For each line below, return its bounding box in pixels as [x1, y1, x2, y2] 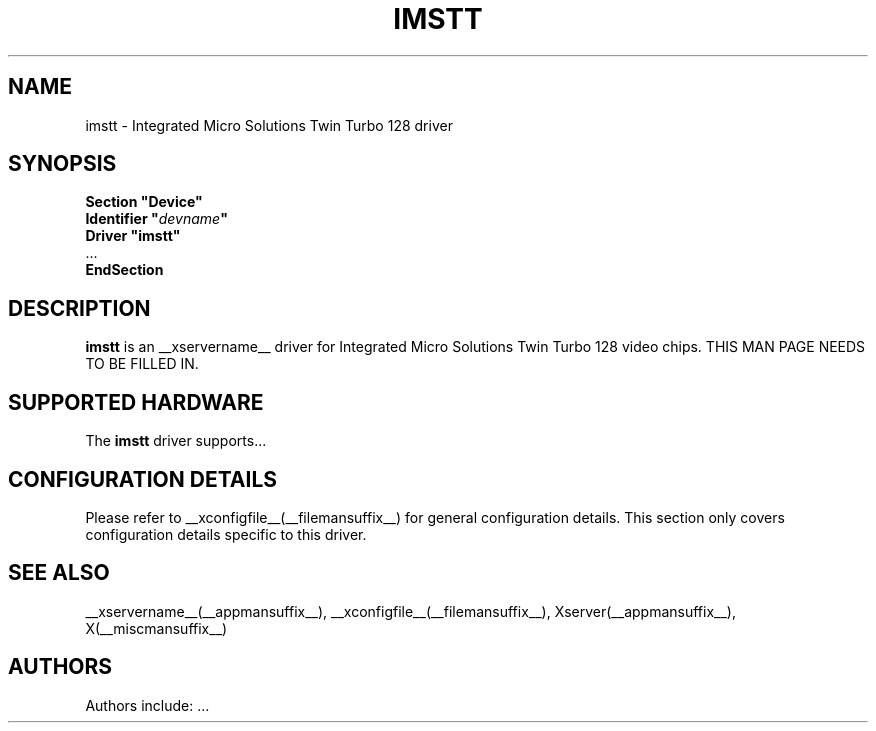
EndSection [85, 261, 164, 279]
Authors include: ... [85, 696, 210, 714]
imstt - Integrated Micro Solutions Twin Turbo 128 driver [85, 116, 453, 134]
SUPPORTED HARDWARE [8, 389, 264, 415]
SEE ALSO [8, 560, 110, 586]
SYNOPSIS [8, 151, 117, 177]
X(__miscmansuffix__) [85, 619, 228, 637]
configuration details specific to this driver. [85, 525, 367, 543]
